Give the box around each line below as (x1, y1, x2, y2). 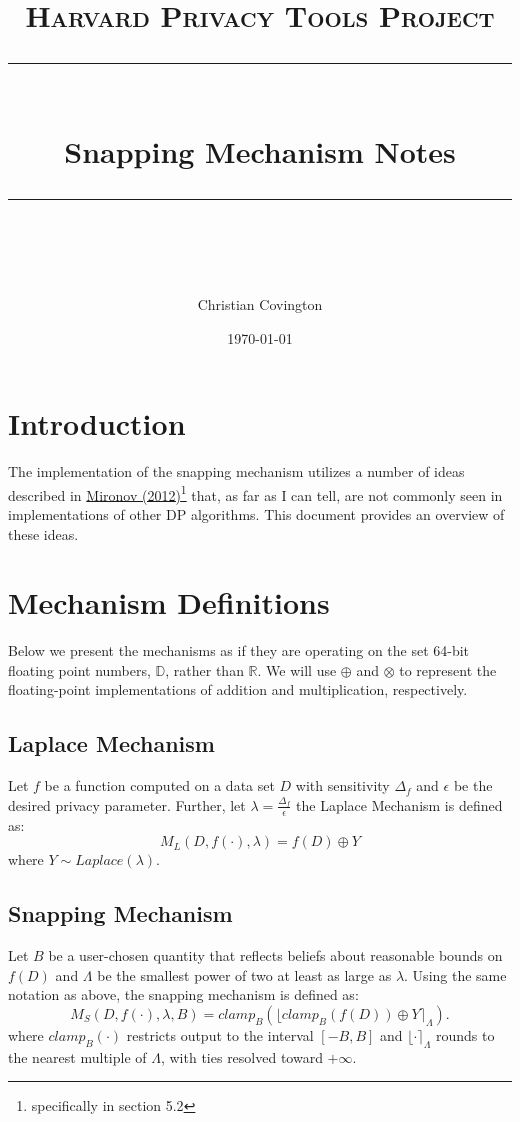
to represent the (399, 659, 497, 680)
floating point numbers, (8, 659, 151, 680)
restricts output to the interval (126, 1024, 314, 1045)
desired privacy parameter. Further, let (8, 794, 246, 815)
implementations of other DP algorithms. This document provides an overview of (8, 503, 505, 524)
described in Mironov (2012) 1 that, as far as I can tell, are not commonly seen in (8, 481, 503, 505)
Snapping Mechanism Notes (64, 130, 456, 171)
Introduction (8, 403, 186, 444)
